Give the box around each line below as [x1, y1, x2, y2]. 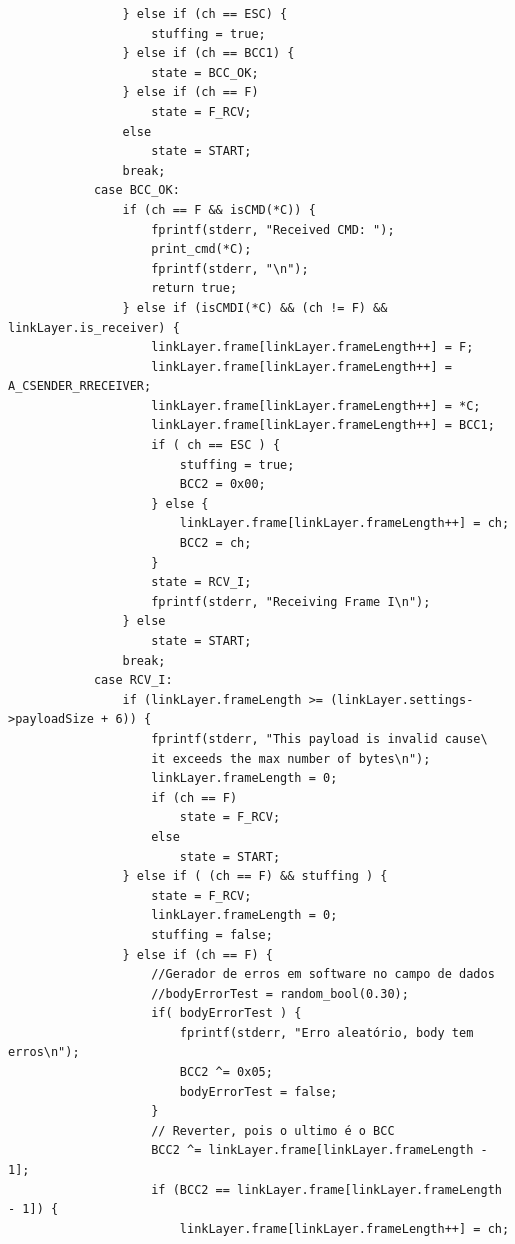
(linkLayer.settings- [330, 692, 474, 707]
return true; [151, 281, 238, 296]
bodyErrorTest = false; [179, 1084, 338, 1099]
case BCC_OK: [93, 183, 180, 198]
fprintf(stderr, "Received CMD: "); [151, 222, 395, 237]
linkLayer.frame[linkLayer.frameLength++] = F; [151, 340, 474, 355]
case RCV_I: [93, 673, 173, 688]
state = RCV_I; [151, 575, 252, 590]
